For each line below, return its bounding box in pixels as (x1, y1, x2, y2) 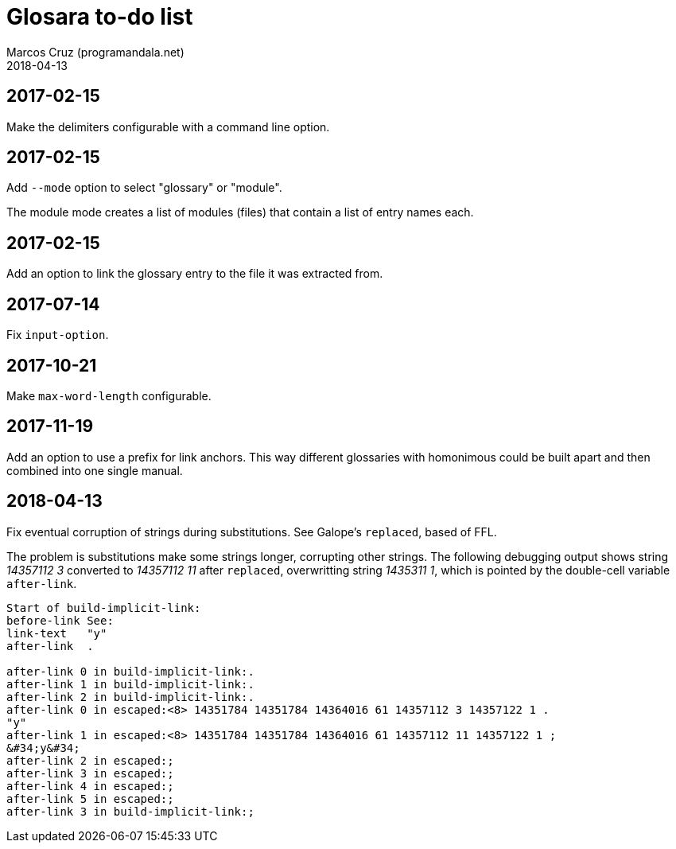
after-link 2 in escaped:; (6, 754, 174, 767)
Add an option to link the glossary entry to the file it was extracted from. (6, 267, 383, 281)
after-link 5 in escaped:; (6, 792, 174, 805)
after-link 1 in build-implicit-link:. (6, 677, 254, 691)
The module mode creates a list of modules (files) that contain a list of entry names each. (6, 205, 474, 220)
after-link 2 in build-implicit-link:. (6, 690, 254, 703)
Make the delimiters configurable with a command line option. (6, 119, 330, 134)
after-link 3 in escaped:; (6, 766, 174, 780)
